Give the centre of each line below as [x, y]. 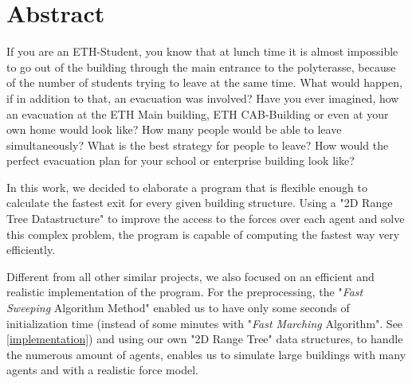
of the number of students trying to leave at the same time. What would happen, [204, 82]
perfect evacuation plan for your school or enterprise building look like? [180, 160]
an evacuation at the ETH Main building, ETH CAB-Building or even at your [198, 113]
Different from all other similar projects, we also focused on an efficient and [190, 276]
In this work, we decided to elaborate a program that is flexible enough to [187, 187]
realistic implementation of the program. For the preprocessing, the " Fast [185, 292]
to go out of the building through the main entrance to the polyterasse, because [201, 66]
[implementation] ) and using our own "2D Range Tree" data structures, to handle [205, 339]
